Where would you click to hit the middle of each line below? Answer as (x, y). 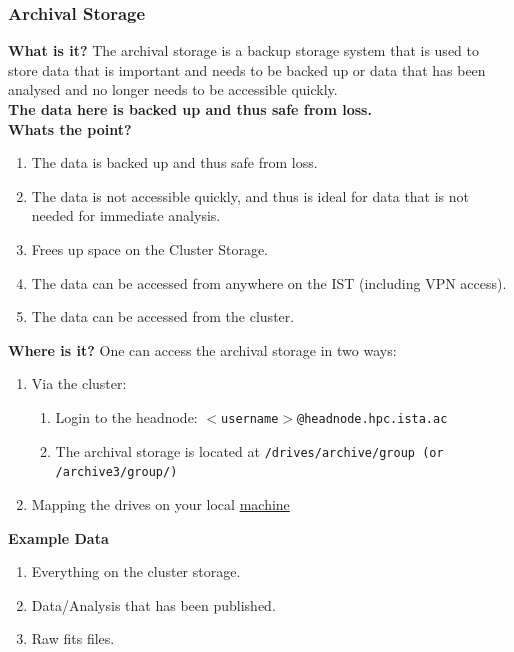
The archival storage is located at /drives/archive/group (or (249, 450)
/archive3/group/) (116, 472)
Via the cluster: (79, 383)
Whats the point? (70, 128)
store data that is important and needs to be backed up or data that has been (247, 69)
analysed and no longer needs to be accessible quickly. (173, 89)
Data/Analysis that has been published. (153, 604)
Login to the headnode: (126, 416)
